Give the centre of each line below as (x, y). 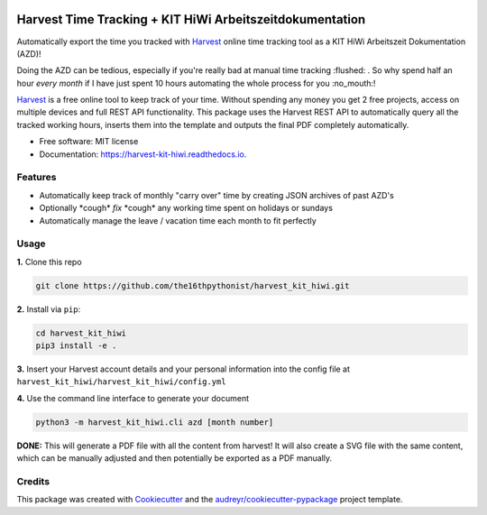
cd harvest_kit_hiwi (81, 333)
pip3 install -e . (76, 346)
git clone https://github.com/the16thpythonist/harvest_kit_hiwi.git (193, 285)
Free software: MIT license (89, 142)
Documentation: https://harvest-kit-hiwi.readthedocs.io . (143, 154)
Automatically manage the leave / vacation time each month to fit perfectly (178, 220)
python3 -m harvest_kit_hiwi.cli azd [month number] (155, 422)
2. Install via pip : (49, 309)
